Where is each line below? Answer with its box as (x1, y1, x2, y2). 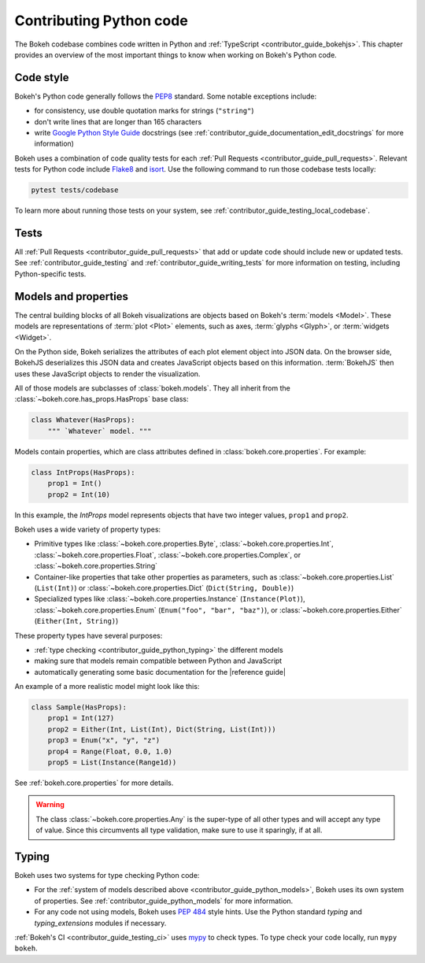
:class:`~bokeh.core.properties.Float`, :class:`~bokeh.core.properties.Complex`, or (34, 550, 301, 559)
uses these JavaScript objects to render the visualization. (14, 369, 201, 378)
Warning (35, 800, 65, 809)
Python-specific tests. (14, 269, 87, 279)
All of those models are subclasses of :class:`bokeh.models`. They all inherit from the (14, 383, 290, 393)
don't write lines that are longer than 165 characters (34, 117, 202, 126)
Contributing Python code (14, 12, 188, 29)
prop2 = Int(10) (47, 490, 110, 499)
